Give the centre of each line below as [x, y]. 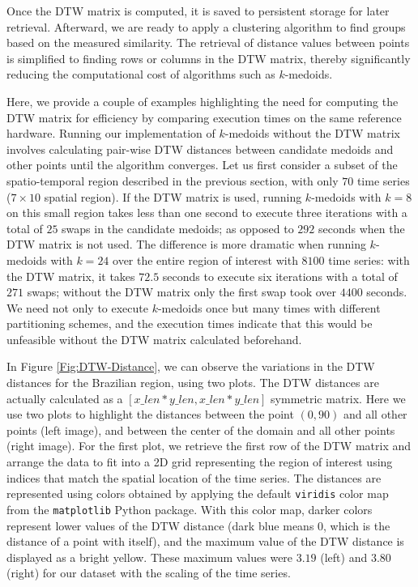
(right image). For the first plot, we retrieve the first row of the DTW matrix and [209, 446]
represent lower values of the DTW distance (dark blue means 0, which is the [198, 525]
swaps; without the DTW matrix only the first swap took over [181, 292]
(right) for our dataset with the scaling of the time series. [149, 573]
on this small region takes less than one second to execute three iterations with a [207, 213]
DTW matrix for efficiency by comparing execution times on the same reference [204, 117]
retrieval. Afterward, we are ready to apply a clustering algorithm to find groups [206, 26]
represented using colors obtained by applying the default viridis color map [198, 493]
